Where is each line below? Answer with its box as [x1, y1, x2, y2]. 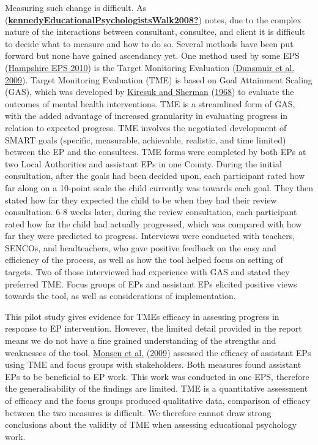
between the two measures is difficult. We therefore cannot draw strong [5, 406, 272, 419]
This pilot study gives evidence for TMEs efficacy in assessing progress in [5, 310, 279, 322]
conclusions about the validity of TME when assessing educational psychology [5, 418, 297, 431]
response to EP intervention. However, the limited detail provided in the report [5, 322, 302, 335]
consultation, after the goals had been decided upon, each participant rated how [5, 169, 305, 182]
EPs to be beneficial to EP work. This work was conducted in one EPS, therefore [5, 370, 309, 382]
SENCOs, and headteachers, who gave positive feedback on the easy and [5, 241, 276, 254]
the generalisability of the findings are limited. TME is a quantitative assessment [5, 382, 308, 395]
